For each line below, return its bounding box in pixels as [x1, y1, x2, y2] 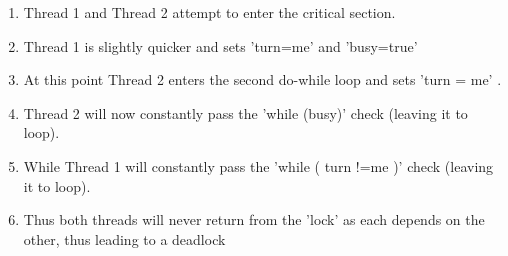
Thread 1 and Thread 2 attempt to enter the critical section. [23, 2, 396, 22]
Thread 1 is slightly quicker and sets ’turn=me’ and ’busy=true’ [23, 35, 418, 56]
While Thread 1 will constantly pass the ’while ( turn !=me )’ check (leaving [23, 155, 494, 176]
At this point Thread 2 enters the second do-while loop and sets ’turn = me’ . [23, 69, 502, 90]
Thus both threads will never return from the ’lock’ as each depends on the [23, 209, 485, 230]
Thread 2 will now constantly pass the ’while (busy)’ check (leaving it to [23, 102, 468, 123]
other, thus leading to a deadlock [23, 228, 226, 249]
